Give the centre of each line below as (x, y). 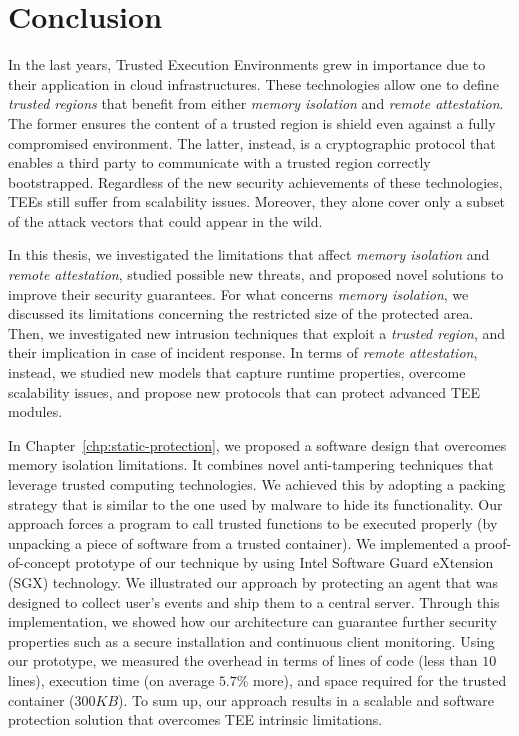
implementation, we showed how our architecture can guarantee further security (252, 621)
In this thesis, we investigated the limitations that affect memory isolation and (249, 254)
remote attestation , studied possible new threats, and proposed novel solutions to (256, 274)
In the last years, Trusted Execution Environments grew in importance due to (247, 64)
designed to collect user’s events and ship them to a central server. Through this (254, 601)
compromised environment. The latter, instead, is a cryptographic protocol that (252, 142)
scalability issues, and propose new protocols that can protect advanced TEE (244, 391)
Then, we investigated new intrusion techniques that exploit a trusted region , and (257, 332)
